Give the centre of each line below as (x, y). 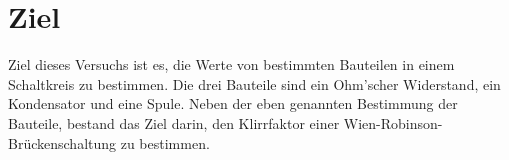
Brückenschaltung (62, 142)
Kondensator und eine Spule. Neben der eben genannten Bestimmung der (233, 103)
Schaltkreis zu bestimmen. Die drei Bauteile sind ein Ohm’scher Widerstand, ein (254, 83)
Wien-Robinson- (393, 122)
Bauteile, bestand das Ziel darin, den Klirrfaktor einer (174, 122)
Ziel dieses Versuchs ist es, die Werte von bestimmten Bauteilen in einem (231, 64)
